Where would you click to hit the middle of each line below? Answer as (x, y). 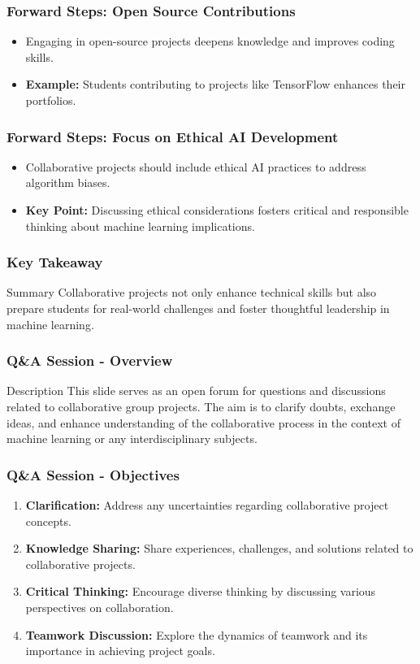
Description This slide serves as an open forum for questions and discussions (196, 391)
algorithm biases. (68, 182)
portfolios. (51, 100)
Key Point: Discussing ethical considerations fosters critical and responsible (217, 210)
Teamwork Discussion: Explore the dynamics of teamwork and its (197, 634)
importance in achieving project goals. (120, 651)
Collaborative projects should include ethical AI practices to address (196, 166)
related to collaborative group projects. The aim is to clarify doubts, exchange (201, 406)
